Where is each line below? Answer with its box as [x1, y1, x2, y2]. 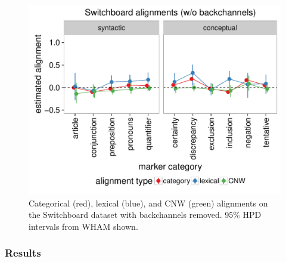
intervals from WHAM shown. [29, 220, 138, 232]
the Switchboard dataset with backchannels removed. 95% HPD [29, 208, 262, 221]
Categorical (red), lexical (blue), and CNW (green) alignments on [29, 196, 268, 209]
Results [5, 245, 41, 260]
